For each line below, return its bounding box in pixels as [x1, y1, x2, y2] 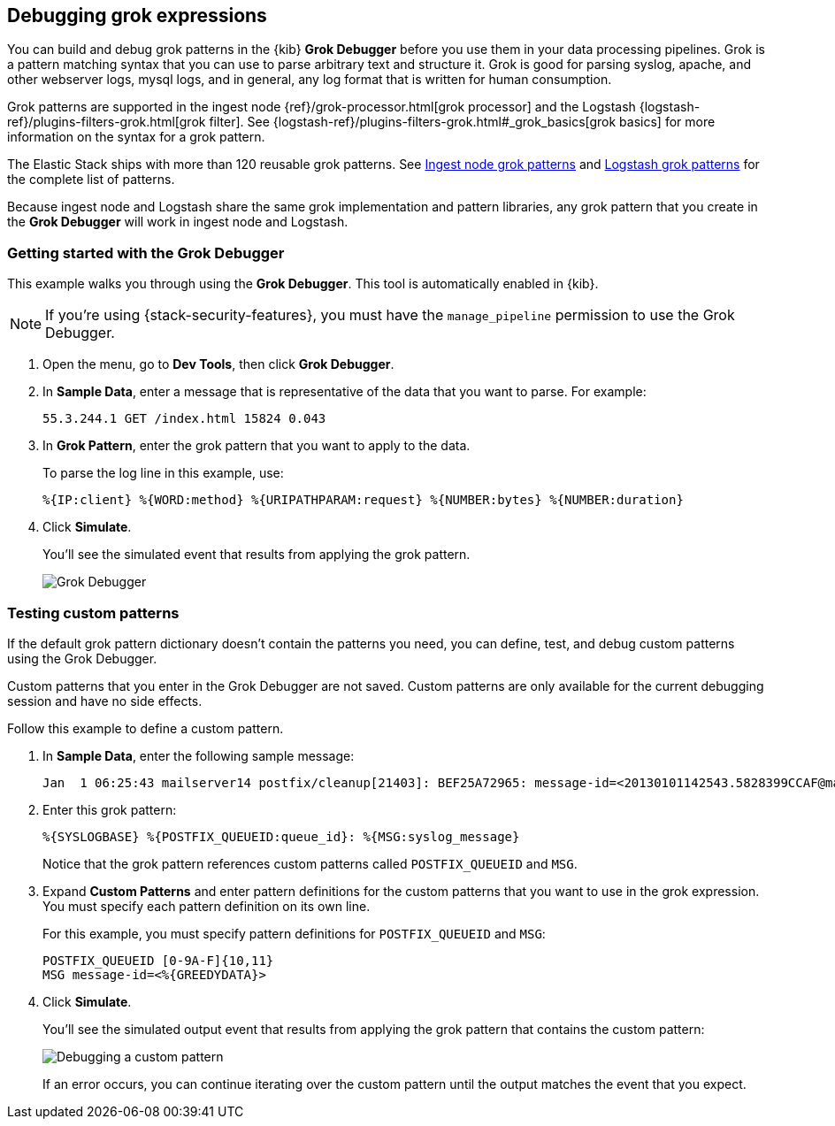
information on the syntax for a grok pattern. [7, 129, 265, 145]
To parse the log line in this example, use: [42, 465, 284, 481]
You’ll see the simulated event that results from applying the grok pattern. [42, 547, 471, 563]
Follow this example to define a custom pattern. [7, 720, 284, 736]
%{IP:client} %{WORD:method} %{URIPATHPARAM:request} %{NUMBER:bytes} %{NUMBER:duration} [42, 493, 684, 508]
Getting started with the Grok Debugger [7, 243, 285, 262]
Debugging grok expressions [7, 4, 267, 27]
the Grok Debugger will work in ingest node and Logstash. [7, 214, 349, 230]
